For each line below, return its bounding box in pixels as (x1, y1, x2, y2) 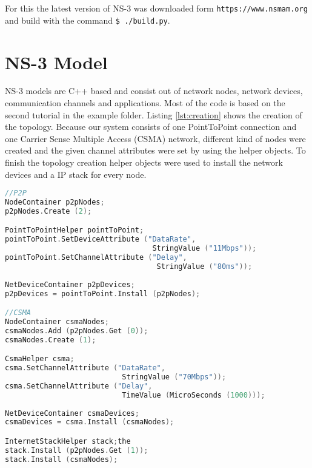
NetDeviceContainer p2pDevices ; (5, 280, 135, 289)
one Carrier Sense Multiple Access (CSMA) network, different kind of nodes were (5, 132, 306, 144)
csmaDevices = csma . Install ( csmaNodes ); (5, 418, 174, 427)
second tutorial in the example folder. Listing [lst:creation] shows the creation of (5, 108, 302, 121)
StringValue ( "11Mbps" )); (152, 244, 257, 253)
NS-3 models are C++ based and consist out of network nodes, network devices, (5, 84, 303, 97)
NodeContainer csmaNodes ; (5, 317, 109, 326)
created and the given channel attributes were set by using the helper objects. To (5, 144, 306, 157)
